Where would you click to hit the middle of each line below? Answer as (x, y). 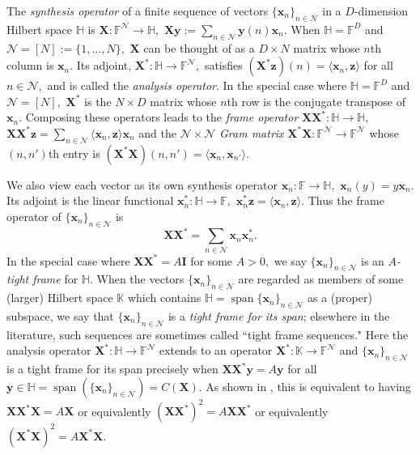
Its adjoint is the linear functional (90, 200)
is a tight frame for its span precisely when (112, 369)
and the (157, 132)
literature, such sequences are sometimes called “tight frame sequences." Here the (208, 334)
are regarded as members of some (321, 279)
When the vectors (140, 279)
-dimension (381, 11)
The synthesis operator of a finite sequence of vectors (138, 11)
